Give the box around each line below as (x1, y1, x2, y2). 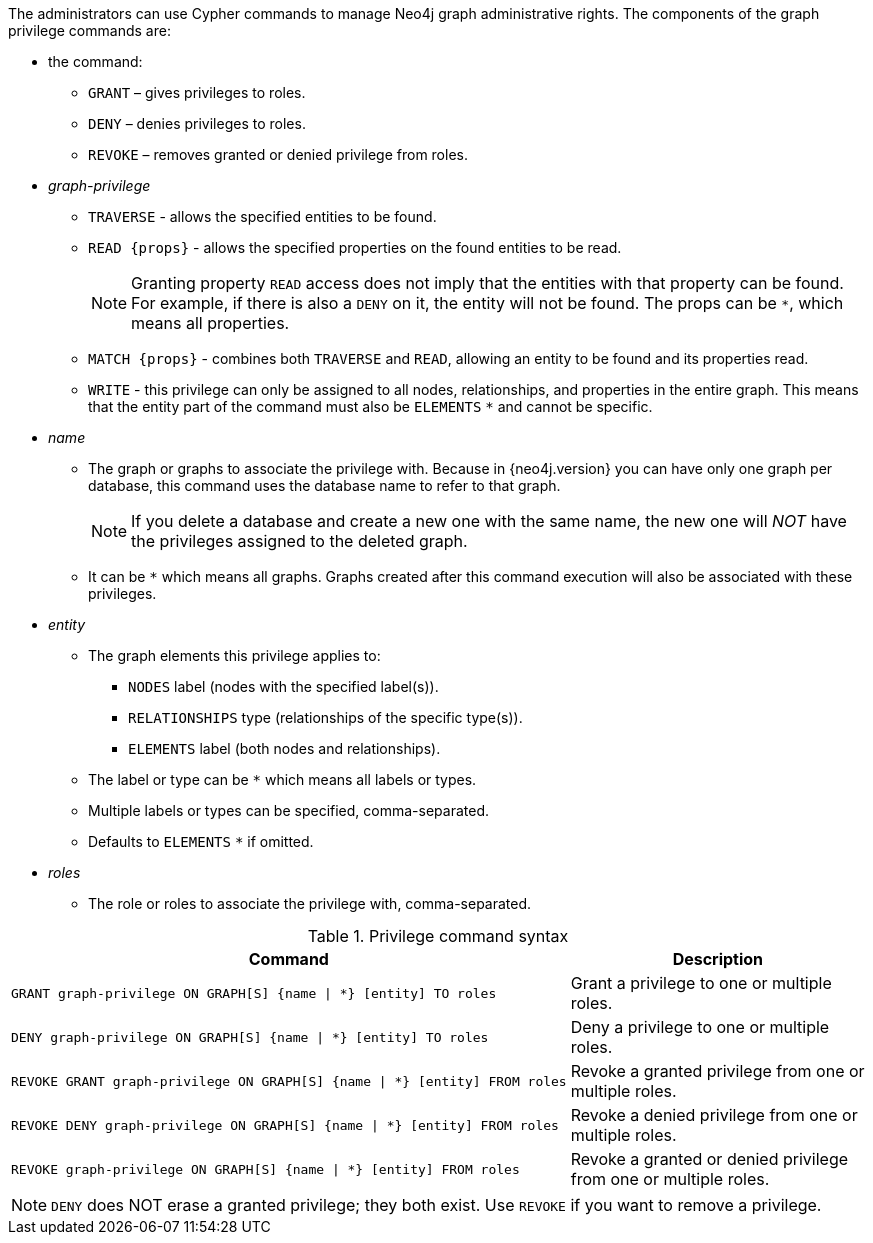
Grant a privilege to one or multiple (570, 973, 832, 993)
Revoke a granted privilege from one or (570, 1061, 865, 1081)
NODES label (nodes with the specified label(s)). (128, 678, 439, 695)
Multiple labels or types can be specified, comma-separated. (88, 802, 489, 819)
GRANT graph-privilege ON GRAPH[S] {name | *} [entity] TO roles (11, 985, 497, 1001)
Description (672, 949, 764, 969)
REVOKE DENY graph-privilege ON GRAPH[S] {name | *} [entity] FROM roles (11, 1117, 559, 1133)
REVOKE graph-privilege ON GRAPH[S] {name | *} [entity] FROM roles (11, 1161, 520, 1177)
